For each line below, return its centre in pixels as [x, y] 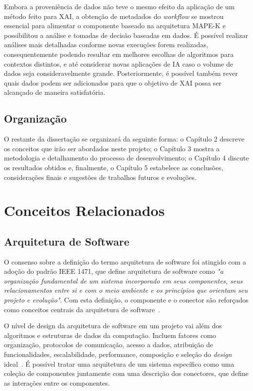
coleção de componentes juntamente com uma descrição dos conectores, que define [126, 373]
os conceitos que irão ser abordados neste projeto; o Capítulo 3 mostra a [112, 148]
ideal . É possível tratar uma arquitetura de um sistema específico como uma [119, 364]
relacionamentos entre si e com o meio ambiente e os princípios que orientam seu [126, 290]
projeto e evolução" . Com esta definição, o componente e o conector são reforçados [126, 300]
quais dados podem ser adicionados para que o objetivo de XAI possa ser [113, 82]
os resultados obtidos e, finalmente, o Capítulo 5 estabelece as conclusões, [114, 167]
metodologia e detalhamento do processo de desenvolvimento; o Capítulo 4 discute [126, 158]
